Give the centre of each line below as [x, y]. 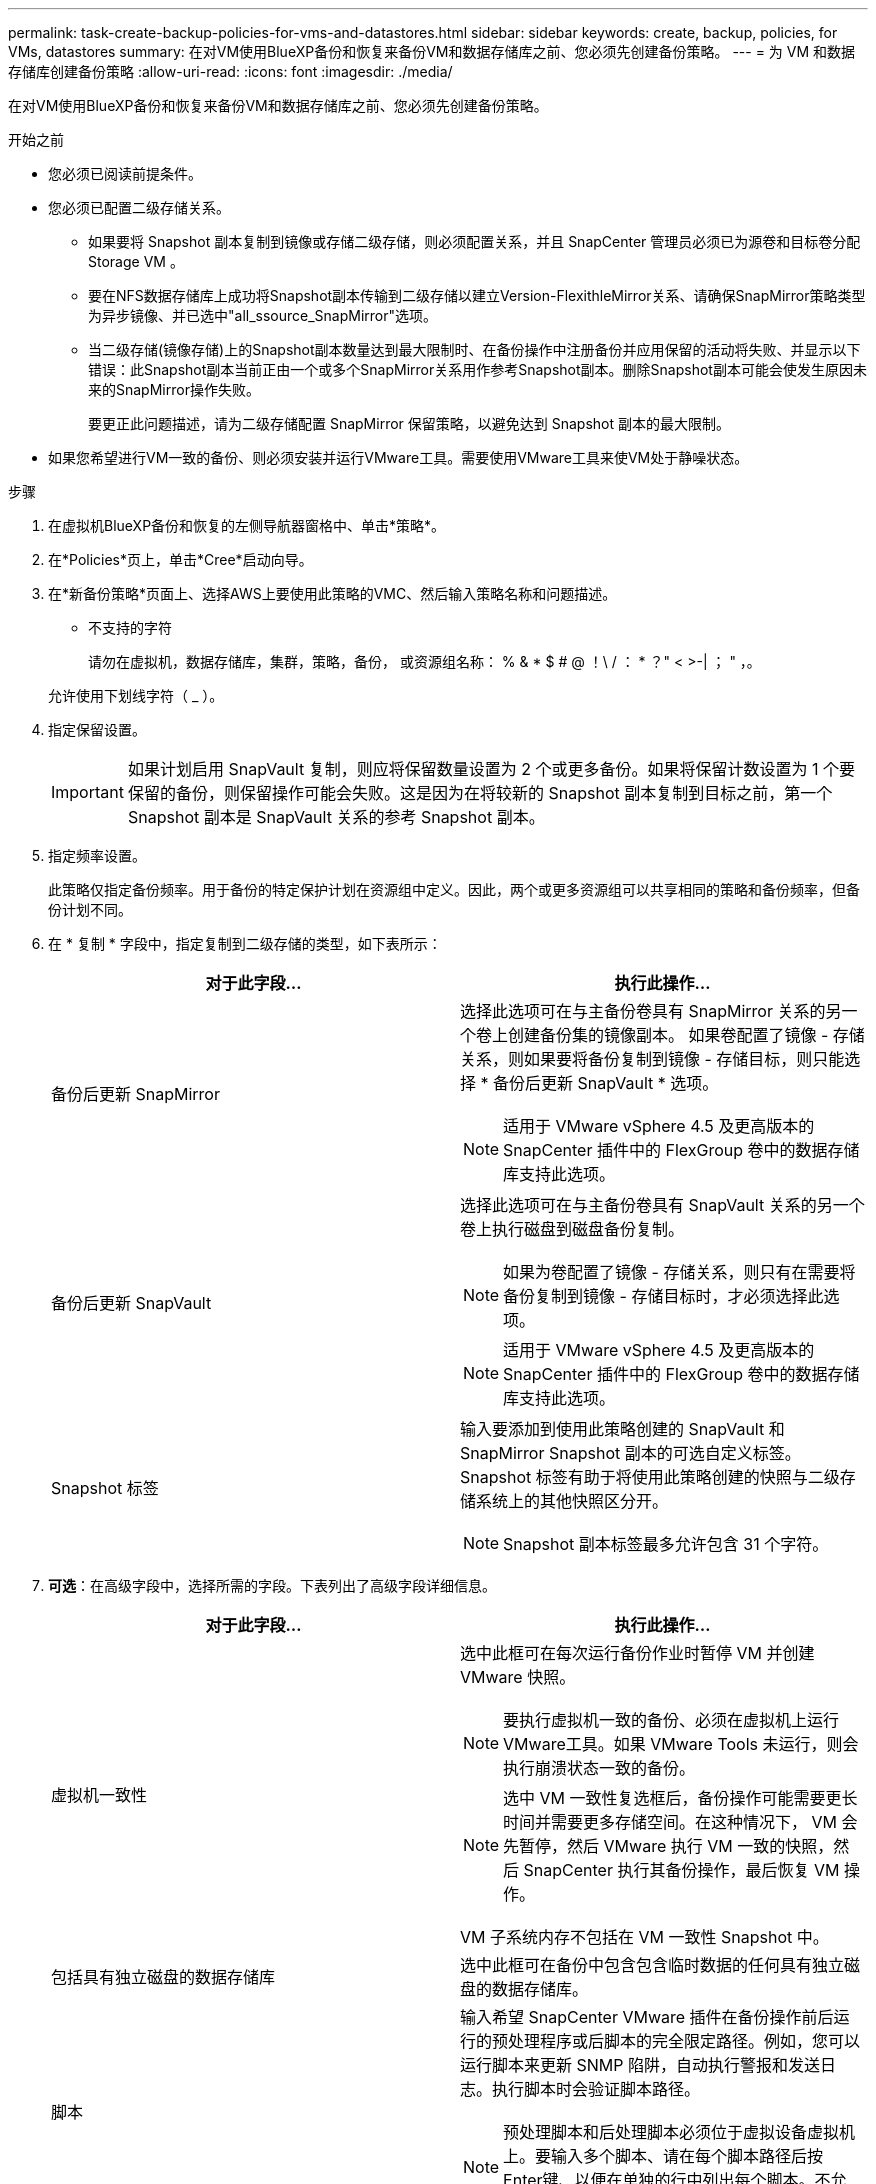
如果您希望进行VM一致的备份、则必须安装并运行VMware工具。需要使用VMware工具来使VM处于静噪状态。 [398, 457]
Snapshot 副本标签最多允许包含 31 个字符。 [666, 1544]
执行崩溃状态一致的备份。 [599, 1768]
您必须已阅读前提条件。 [125, 173]
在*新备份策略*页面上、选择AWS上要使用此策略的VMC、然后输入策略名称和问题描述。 [332, 593]
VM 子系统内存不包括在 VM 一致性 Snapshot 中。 [644, 1937]
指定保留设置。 [97, 729]
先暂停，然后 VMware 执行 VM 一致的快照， [668, 1846]
